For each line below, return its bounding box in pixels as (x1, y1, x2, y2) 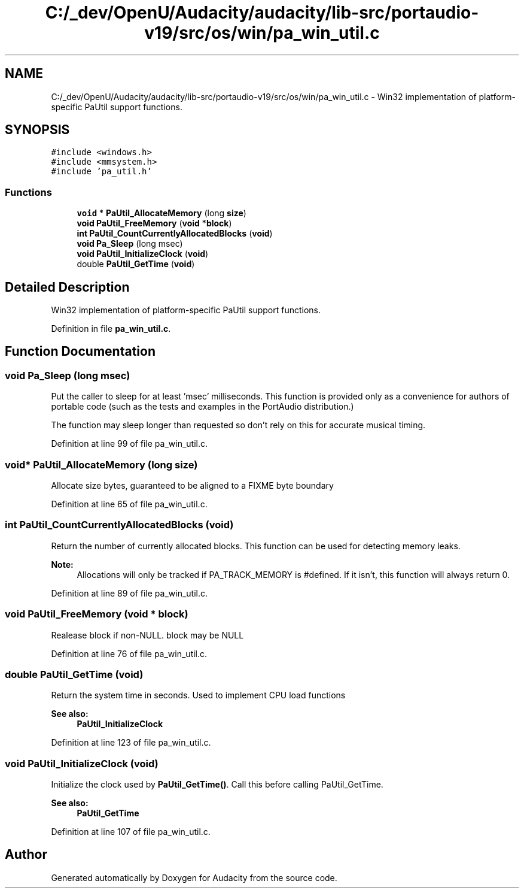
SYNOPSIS (5, 122, 70, 138)
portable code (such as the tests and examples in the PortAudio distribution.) (51, 401, 354, 412)
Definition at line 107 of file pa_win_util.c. (51, 827, 211, 837)
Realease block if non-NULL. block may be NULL (51, 629, 244, 640)
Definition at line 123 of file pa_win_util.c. (51, 737, 211, 748)
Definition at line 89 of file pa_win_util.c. (51, 588, 208, 598)
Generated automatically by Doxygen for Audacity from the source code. (51, 872, 337, 883)
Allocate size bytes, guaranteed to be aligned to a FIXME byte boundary (51, 480, 334, 491)
